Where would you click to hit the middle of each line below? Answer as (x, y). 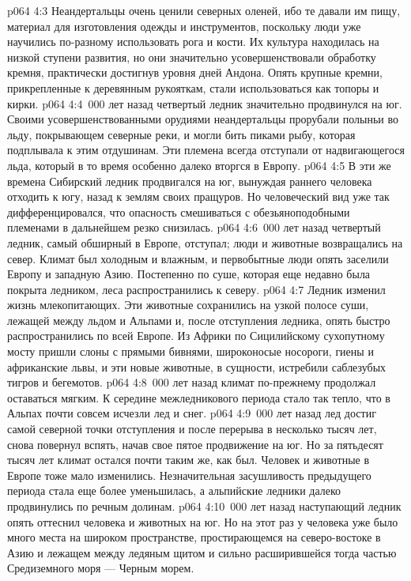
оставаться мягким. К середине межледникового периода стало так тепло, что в (199, 397)
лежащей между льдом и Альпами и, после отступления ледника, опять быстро (199, 320)
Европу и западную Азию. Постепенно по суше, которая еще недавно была (189, 274)
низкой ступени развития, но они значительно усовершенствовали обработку (192, 57)
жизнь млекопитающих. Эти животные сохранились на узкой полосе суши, (188, 305)
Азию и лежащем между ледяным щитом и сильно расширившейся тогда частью (202, 552)
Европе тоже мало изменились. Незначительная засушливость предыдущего (189, 475)
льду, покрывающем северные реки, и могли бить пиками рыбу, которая (181, 134)
